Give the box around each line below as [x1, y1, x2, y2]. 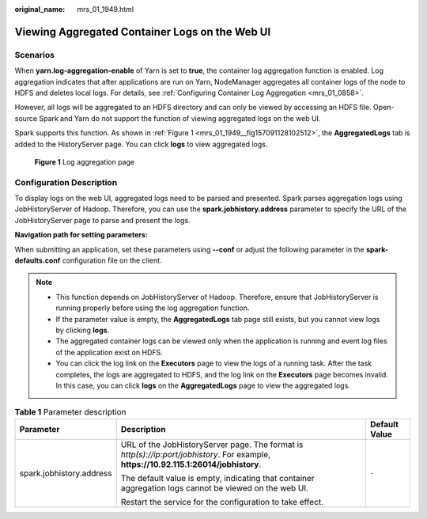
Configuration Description [14, 176, 118, 188]
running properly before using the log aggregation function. [55, 303, 250, 313]
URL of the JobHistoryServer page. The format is [120, 439, 304, 450]
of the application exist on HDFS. [55, 347, 164, 357]
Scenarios [14, 49, 55, 60]
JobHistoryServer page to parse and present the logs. [14, 215, 191, 225]
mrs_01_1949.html [77, 5, 134, 13]
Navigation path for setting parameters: [14, 230, 148, 240]
